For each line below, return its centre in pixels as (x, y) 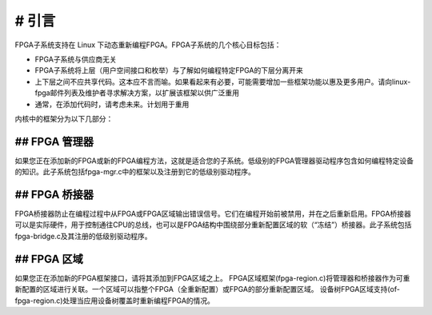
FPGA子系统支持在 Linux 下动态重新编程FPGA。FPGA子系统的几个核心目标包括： (148, 45)
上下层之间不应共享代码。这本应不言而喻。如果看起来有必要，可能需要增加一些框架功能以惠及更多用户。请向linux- (223, 82)
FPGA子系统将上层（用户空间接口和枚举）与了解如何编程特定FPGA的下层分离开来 (169, 70)
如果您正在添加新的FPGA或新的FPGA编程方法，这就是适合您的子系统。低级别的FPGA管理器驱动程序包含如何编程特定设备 (214, 161)
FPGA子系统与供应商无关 (76, 59)
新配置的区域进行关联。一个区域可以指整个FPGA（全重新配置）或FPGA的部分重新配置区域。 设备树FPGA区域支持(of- (207, 289)
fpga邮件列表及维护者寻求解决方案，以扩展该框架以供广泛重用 (137, 93)
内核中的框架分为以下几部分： (64, 118)
